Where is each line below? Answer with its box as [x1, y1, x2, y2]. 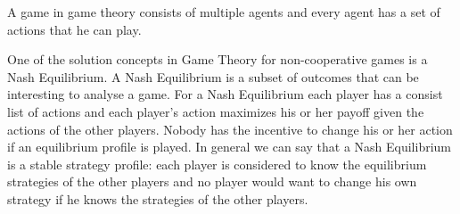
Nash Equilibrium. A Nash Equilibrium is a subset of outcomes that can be [7, 67, 419, 86]
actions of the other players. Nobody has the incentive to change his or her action [7, 119, 453, 138]
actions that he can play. [7, 20, 142, 38]
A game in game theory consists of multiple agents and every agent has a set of [7, 3, 440, 21]
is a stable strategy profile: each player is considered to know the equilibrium [7, 154, 427, 173]
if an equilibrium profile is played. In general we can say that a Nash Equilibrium [7, 137, 452, 156]
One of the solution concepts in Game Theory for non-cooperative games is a [7, 50, 428, 69]
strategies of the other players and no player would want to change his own [7, 172, 417, 191]
